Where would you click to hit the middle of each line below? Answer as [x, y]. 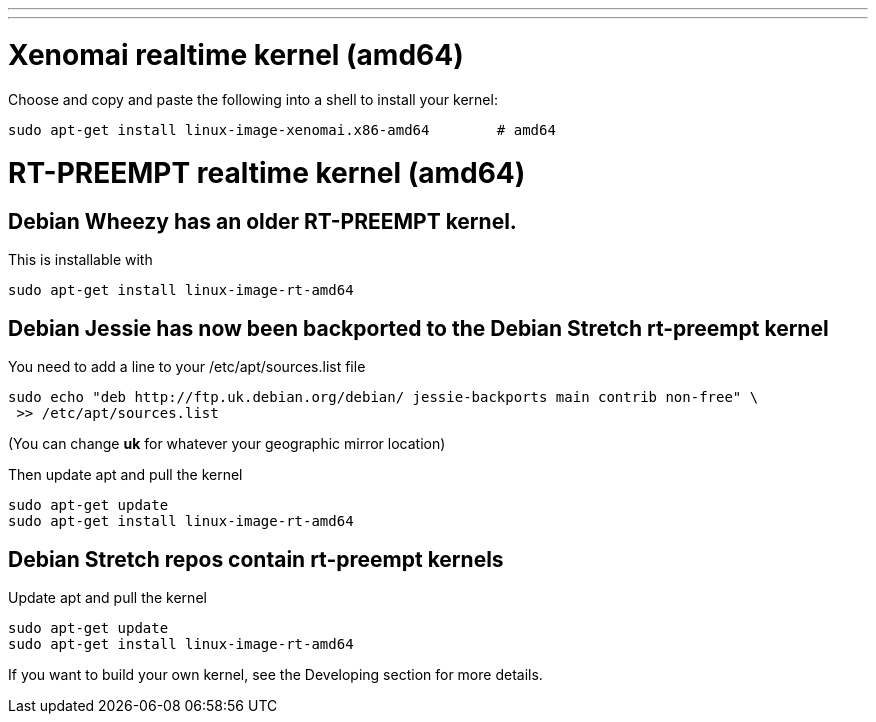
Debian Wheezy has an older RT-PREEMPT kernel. [262, 221]
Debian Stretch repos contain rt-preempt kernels [256, 559]
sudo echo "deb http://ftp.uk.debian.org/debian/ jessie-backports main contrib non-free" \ [383, 397]
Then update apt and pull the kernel [125, 475]
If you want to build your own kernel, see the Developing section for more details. [275, 675]
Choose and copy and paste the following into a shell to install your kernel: [253, 99]
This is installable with [80, 260]
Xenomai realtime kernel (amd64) [236, 54]
